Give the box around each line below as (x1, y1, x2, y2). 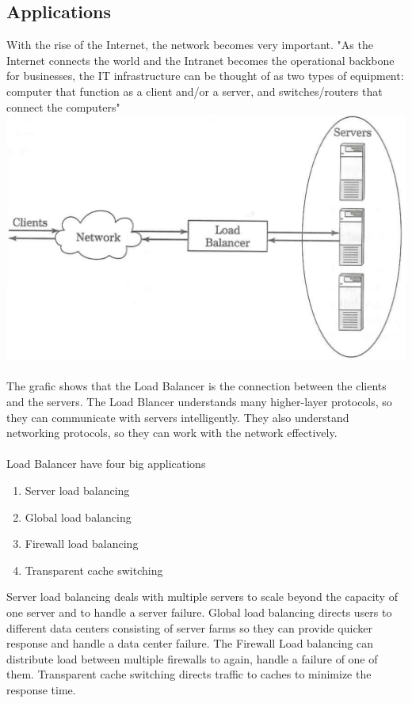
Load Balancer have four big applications (6, 455, 206, 472)
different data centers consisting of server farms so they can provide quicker (6, 619, 372, 636)
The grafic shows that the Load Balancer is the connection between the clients (6, 378, 387, 394)
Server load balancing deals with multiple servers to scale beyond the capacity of (6, 588, 398, 605)
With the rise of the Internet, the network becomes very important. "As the (6, 36, 373, 53)
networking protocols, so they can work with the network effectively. (6, 424, 338, 441)
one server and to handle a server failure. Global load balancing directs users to (6, 603, 392, 620)
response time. (6, 681, 76, 697)
